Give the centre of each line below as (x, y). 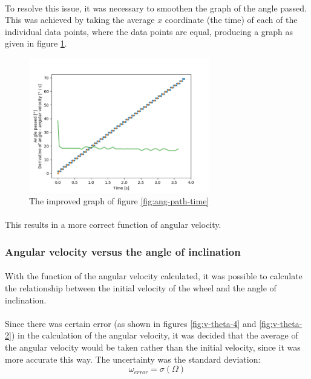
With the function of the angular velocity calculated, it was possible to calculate (154, 276)
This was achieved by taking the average (80, 20)
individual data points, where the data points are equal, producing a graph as (149, 31)
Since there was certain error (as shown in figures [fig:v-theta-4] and (131, 323)
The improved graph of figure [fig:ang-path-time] (119, 201)
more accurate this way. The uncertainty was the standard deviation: (133, 359)
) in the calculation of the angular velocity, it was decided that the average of (155, 335)
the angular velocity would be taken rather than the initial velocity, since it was (153, 347)
